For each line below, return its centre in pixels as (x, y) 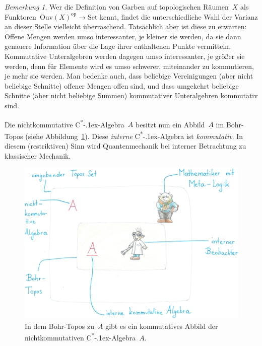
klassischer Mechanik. (38, 155)
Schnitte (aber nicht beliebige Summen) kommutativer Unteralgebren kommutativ (131, 95)
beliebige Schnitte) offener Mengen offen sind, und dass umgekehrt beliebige (122, 85)
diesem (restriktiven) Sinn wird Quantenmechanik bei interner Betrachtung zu (125, 146)
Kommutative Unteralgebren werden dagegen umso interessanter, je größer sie (125, 56)
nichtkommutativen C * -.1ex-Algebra (80, 337)
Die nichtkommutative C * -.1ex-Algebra (64, 123)
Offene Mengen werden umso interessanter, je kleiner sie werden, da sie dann (123, 36)
